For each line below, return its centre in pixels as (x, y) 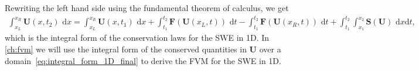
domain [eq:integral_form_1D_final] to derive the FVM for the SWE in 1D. (143, 60)
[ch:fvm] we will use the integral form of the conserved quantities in (126, 49)
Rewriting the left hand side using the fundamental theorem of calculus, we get (147, 8)
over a (270, 49)
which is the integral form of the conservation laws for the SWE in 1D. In (137, 38)
